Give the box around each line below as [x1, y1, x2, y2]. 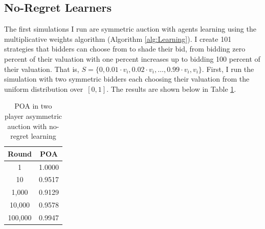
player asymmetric [4, 110, 62, 121]
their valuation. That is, [4, 63, 79, 74]
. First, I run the [202, 63, 254, 74]
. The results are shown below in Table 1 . [106, 83, 236, 94]
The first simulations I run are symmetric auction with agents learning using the [4, 23, 256, 34]
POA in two [14, 100, 52, 111]
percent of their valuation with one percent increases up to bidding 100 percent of [4, 53, 260, 64]
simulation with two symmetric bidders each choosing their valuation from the [4, 73, 250, 84]
